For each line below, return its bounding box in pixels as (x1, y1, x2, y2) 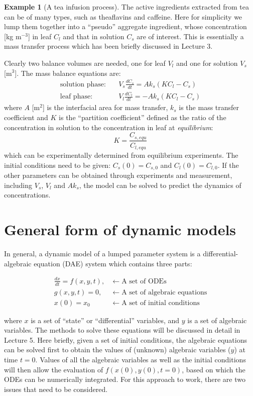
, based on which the (182, 364, 245, 374)
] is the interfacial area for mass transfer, (42, 102, 168, 113)
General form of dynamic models (4, 219, 236, 240)
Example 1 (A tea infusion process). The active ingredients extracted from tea (4, 2, 249, 12)
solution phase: (60, 80, 106, 88)
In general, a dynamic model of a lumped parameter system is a (4, 248, 201, 258)
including (4, 179, 33, 190)
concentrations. (4, 189, 51, 200)
